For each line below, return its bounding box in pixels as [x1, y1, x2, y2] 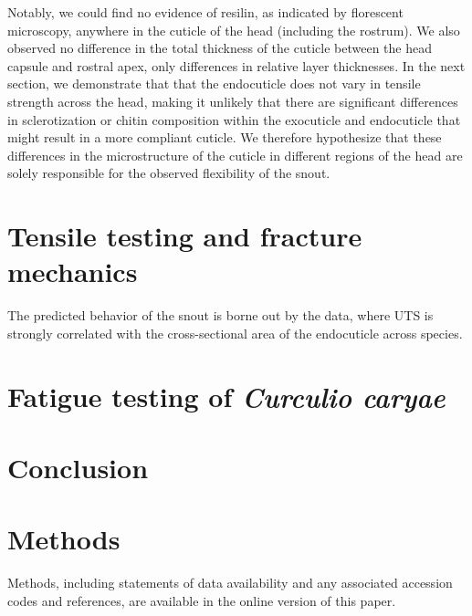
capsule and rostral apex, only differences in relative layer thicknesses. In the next [7, 56, 466, 75]
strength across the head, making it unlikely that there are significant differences [7, 91, 458, 110]
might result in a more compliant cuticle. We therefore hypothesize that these [7, 128, 442, 147]
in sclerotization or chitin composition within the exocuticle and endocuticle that [7, 110, 461, 129]
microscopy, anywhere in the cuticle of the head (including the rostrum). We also [7, 20, 460, 39]
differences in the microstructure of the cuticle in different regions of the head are [7, 145, 463, 164]
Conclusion [7, 449, 149, 485]
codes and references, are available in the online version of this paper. [7, 590, 396, 610]
